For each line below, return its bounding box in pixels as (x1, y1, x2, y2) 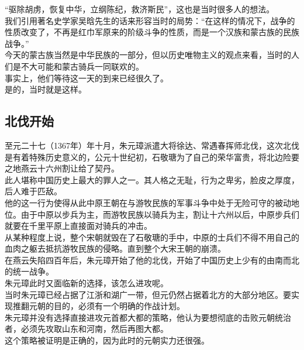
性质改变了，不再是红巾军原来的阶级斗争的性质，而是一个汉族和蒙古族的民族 (5, 26, 299, 38)
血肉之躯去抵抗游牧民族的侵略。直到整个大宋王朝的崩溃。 (5, 242, 226, 255)
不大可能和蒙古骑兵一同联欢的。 (20, 60, 144, 72)
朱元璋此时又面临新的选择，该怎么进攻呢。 (5, 277, 168, 289)
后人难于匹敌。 (5, 185, 62, 197)
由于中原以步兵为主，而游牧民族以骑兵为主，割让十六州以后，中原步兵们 (20, 208, 299, 220)
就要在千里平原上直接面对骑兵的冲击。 (5, 219, 152, 232)
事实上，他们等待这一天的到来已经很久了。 (5, 71, 168, 84)
